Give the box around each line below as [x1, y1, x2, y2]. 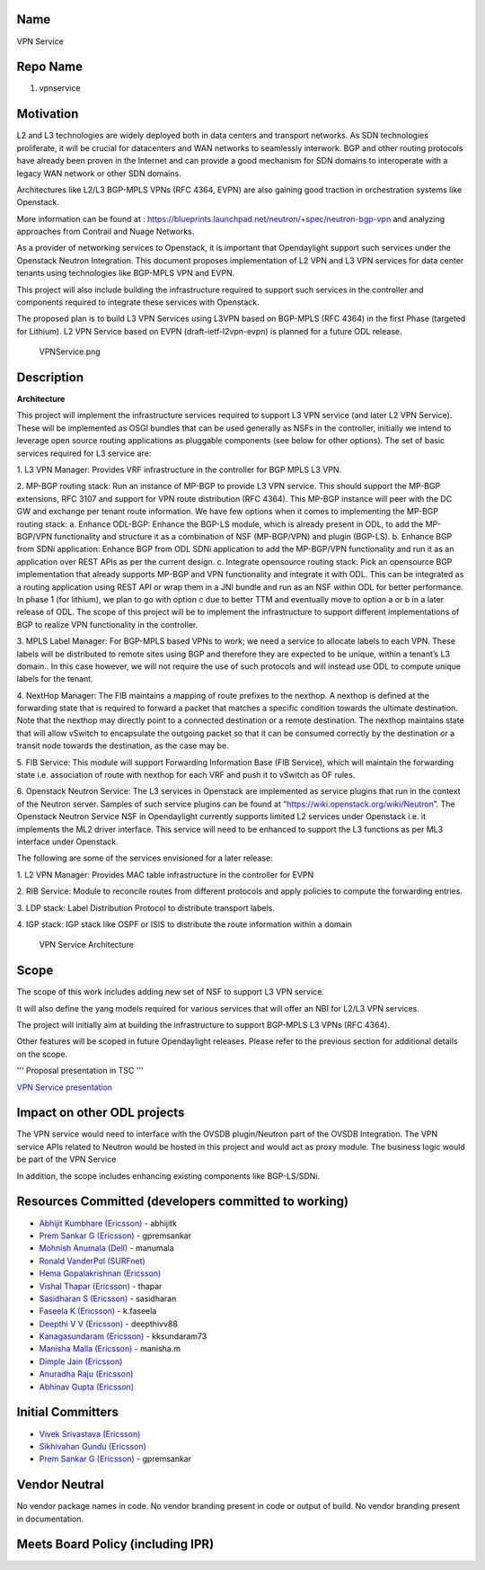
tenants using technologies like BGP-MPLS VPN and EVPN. [16, 268, 235, 279]
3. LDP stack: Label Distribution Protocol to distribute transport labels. [16, 902, 276, 913]
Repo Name [16, 59, 84, 75]
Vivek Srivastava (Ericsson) [39, 1428, 141, 1439]
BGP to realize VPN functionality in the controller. [16, 619, 198, 629]
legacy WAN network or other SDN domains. [16, 167, 181, 179]
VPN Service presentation [16, 1082, 112, 1093]
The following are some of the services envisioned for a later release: [16, 852, 273, 863]
